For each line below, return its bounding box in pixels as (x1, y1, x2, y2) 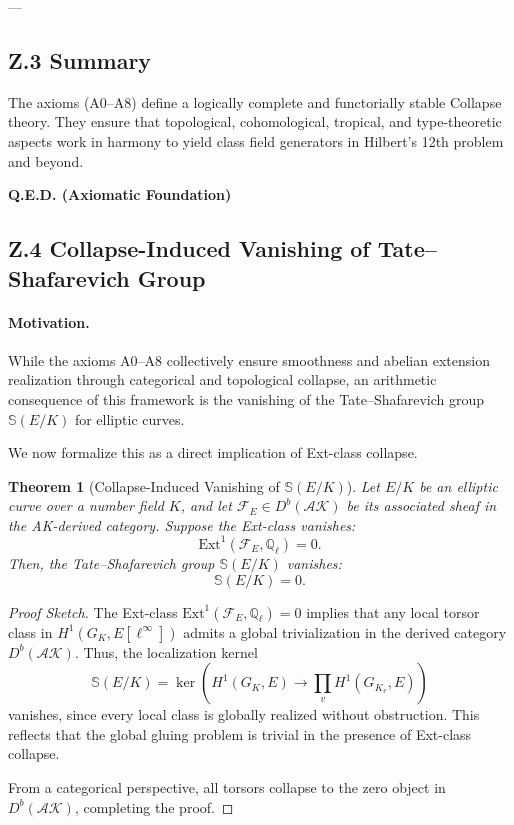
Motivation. (8, 311, 90, 332)
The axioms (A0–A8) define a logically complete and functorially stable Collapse (8, 91, 502, 112)
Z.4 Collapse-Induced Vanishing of (8, 233, 370, 264)
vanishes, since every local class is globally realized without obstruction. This (8, 704, 480, 725)
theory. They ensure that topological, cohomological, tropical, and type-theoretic (8, 111, 502, 132)
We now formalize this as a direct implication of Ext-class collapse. (8, 442, 418, 463)
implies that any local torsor (306, 601, 480, 622)
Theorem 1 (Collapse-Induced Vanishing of (8, 475, 280, 496)
